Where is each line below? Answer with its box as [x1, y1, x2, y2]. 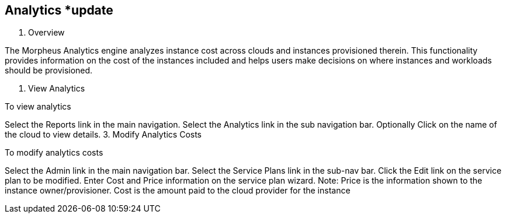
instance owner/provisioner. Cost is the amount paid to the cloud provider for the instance [5, 185, 351, 196]
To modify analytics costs [5, 147, 103, 158]
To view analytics [5, 101, 71, 112]
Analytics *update [5, 3, 113, 17]
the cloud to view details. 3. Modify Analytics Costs [5, 129, 202, 140]
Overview [28, 27, 65, 38]
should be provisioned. [5, 65, 93, 76]
